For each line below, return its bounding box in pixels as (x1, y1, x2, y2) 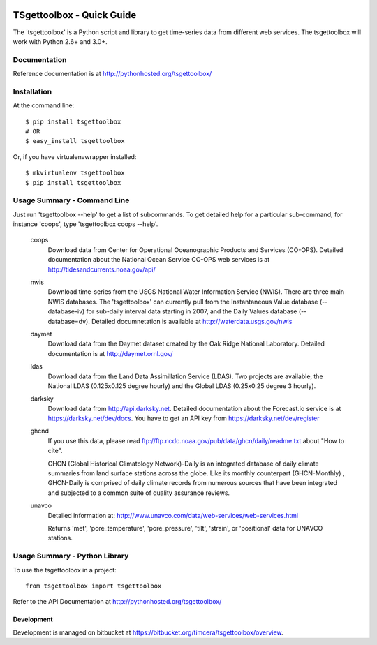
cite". (47, 447, 63, 455)
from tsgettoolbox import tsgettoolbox (25, 581, 162, 590)
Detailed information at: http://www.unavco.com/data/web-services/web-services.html (47, 511, 299, 519)
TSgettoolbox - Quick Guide (13, 9, 137, 21)
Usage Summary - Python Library (13, 551, 129, 561)
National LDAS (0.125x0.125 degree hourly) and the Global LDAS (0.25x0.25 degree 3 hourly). (47, 381, 316, 390)
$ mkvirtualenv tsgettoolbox (25, 169, 125, 177)
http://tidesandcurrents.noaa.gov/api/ (47, 265, 156, 274)
